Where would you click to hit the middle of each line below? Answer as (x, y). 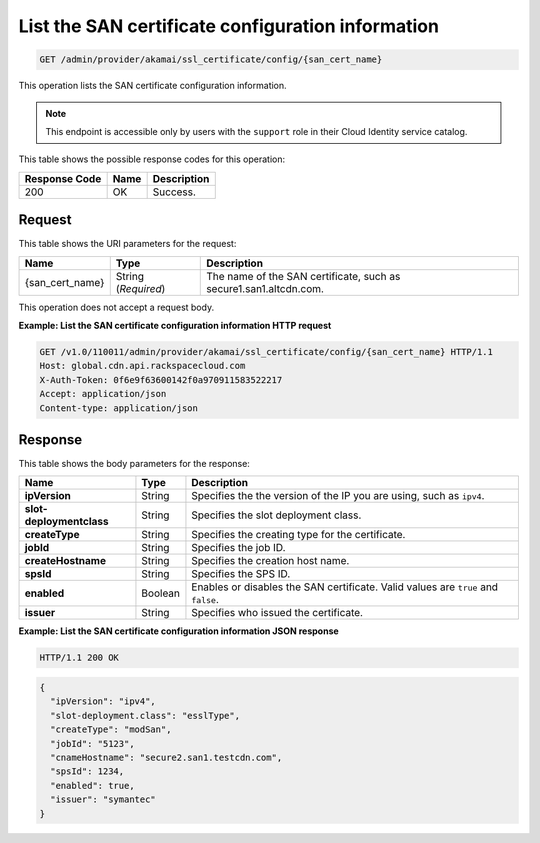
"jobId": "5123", (92, 743)
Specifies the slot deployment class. (276, 515)
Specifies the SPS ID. (241, 574)
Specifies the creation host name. (270, 561)
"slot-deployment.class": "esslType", (145, 715)
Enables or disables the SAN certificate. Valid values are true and (345, 587)
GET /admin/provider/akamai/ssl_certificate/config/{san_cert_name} (211, 59)
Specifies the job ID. (238, 548)
